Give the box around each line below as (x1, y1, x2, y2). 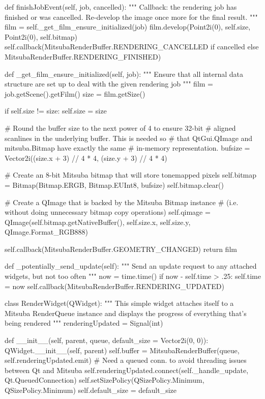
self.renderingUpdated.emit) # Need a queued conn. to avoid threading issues (5, 355, 247, 365)
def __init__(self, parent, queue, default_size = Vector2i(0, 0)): (5, 335, 209, 346)
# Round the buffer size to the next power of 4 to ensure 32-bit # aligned (5, 122, 236, 133)
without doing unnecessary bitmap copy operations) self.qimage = (5, 207, 211, 217)
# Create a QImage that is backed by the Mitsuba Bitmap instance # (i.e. (5, 196, 239, 207)
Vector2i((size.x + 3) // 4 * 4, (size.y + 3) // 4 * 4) (5, 152, 167, 163)
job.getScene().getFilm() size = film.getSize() (5, 88, 145, 99)
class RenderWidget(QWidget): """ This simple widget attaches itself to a (5, 298, 234, 308)
